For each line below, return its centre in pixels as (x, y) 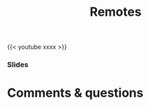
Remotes (116, 12)
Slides (18, 64)
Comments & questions (75, 93)
